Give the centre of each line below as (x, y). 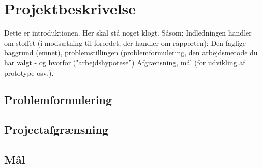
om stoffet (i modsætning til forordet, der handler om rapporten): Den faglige (125, 42)
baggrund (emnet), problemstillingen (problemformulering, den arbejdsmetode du (131, 53)
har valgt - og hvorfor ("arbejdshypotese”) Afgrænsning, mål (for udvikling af (125, 62)
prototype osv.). (29, 72)
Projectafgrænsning (56, 130)
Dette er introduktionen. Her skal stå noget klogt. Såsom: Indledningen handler (128, 33)
